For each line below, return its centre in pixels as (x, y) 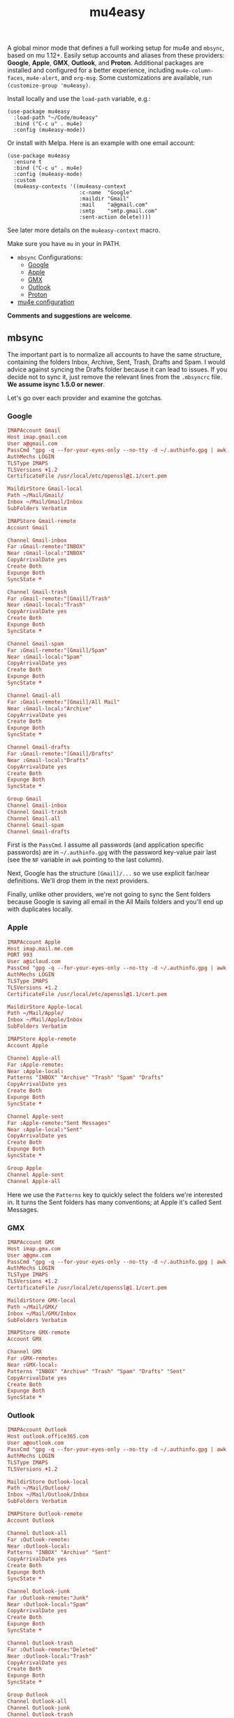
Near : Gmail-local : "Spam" (45, 657)
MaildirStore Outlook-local (48, 1482)
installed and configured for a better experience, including (91, 70)
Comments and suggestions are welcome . (70, 315)
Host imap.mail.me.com (40, 948)
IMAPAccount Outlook (37, 1430)
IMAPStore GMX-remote (39, 1332)
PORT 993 (20, 955)
